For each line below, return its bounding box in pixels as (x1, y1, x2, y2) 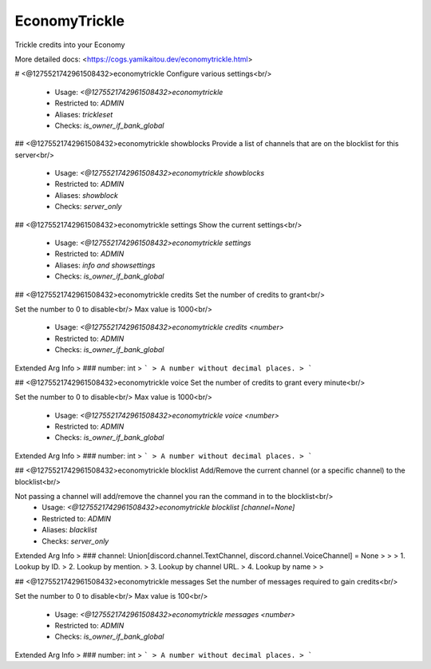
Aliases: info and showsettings (54, 260, 156, 270)
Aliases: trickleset (54, 109, 113, 119)
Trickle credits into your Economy (14, 40, 125, 49)
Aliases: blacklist (42, 525, 97, 535)
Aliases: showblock (54, 190, 119, 200)
